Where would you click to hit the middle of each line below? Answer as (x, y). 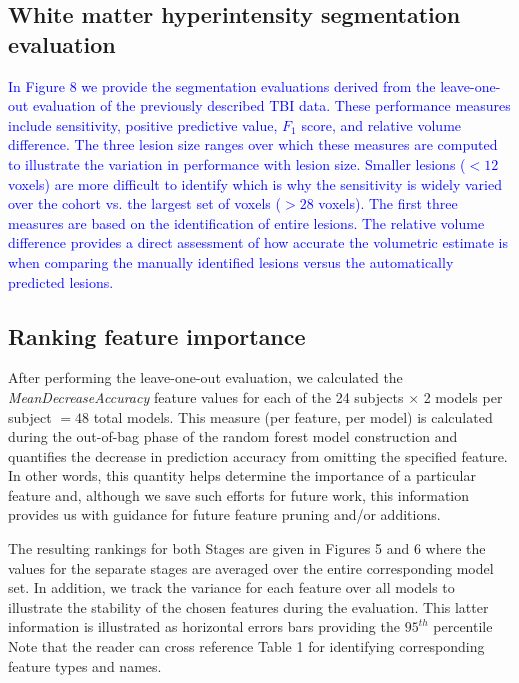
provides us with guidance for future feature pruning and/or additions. (224, 514)
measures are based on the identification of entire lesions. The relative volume (246, 222)
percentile (463, 626)
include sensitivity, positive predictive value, (143, 124)
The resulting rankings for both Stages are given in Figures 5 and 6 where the (247, 548)
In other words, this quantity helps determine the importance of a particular (242, 475)
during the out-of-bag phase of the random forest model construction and (233, 436)
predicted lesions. (61, 281)
